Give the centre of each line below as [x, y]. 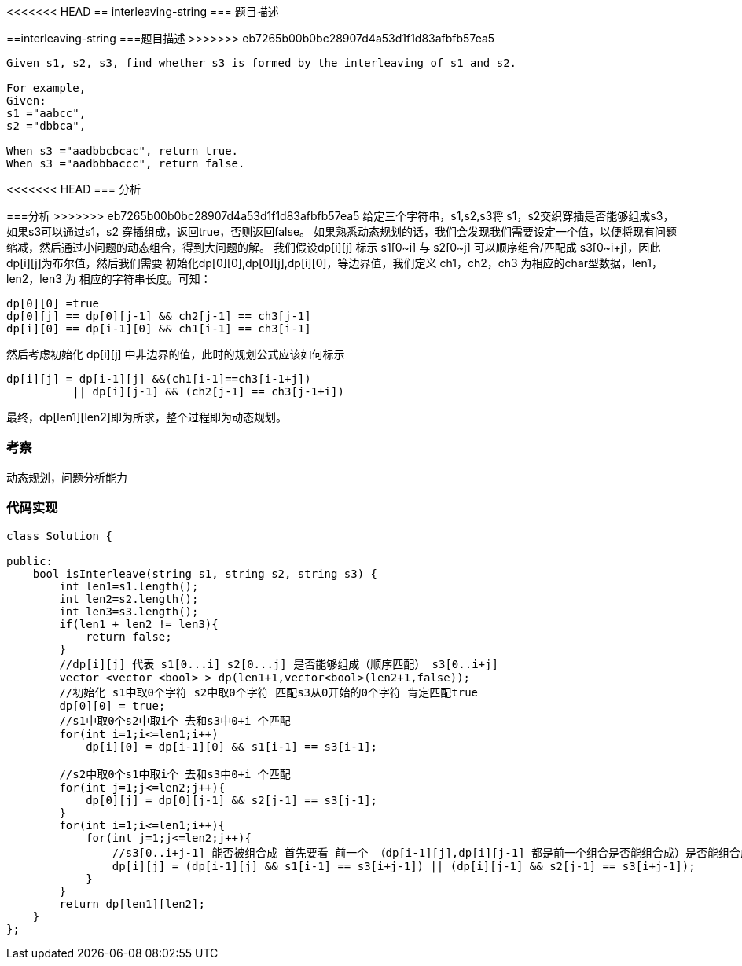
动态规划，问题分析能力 [67, 477]
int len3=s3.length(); [129, 611]
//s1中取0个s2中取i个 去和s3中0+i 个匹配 [175, 720]
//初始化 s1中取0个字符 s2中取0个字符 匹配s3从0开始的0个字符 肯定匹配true [269, 692]
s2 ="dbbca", [46, 126]
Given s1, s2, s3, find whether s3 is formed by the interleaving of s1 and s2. [262, 63]
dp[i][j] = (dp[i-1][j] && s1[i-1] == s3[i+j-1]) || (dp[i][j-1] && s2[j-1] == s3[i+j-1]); [404, 866]
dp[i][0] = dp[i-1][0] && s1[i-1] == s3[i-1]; [232, 746]
